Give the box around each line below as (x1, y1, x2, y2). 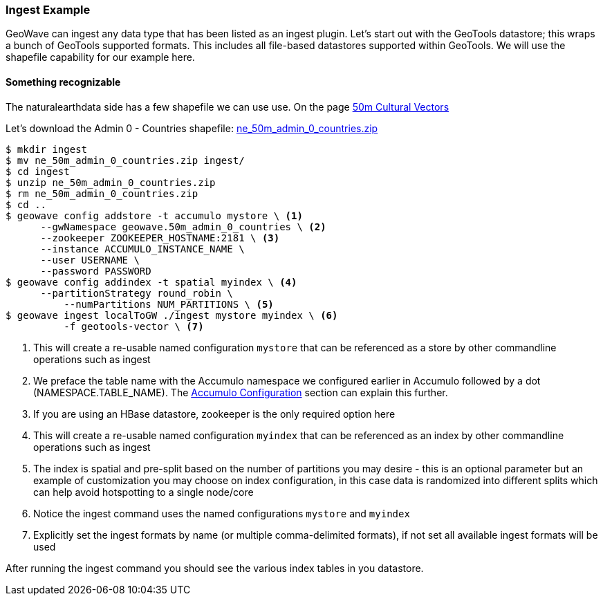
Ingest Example (6, 3, 91, 17)
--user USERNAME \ (40, 254, 140, 266)
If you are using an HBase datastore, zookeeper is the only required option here (33, 407, 396, 420)
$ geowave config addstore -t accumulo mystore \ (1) (6, 210, 303, 221)
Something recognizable (6, 75, 121, 88)
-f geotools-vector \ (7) (64, 320, 204, 332)
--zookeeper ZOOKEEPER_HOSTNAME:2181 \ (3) (40, 232, 280, 243)
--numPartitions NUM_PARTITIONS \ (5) (64, 298, 274, 310)
